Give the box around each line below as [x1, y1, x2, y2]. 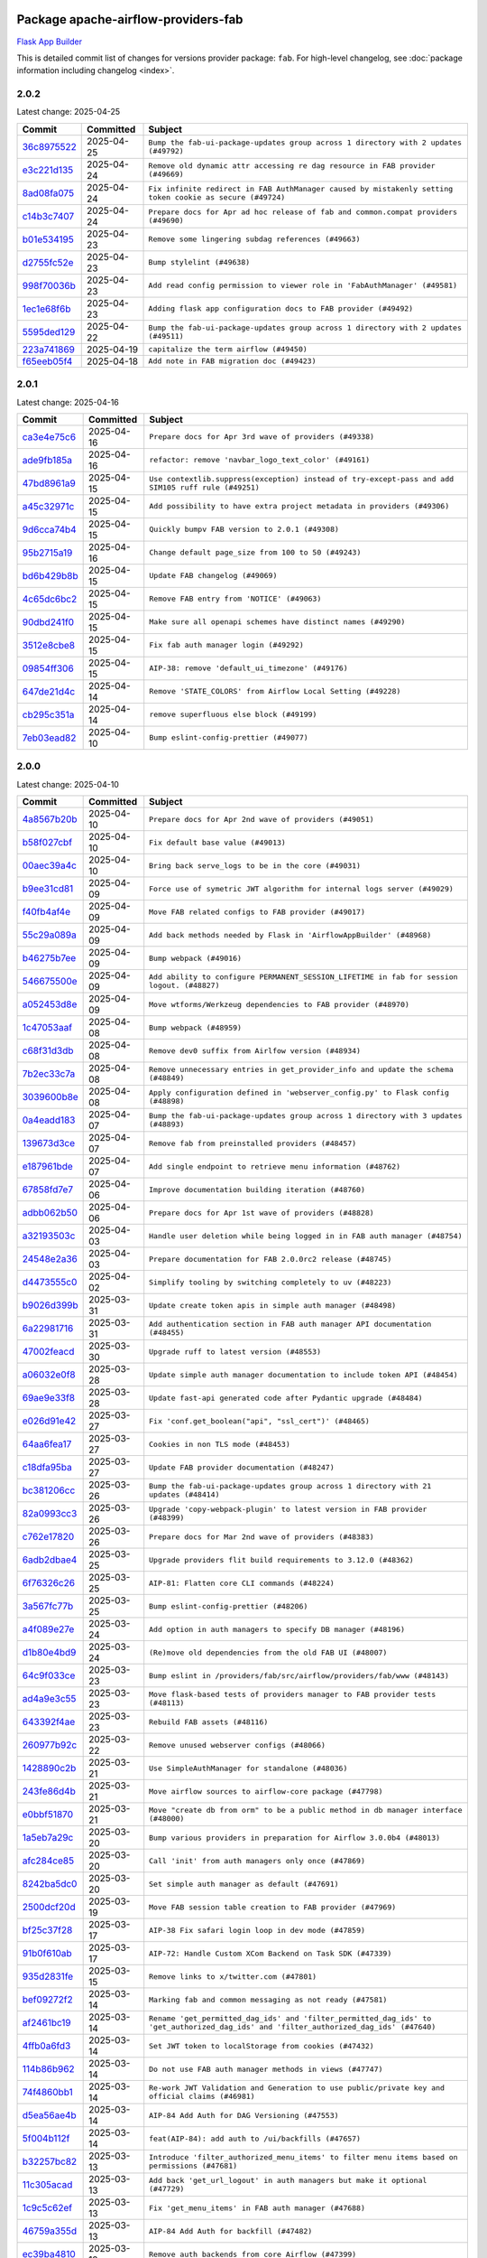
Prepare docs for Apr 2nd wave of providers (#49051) [149, 814, 374, 824]
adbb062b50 [22, 1207, 78, 1219]
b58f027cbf [22, 836, 72, 849]
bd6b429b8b [22, 569, 78, 582]
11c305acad [22, 2179, 73, 2191]
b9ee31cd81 [22, 882, 74, 895]
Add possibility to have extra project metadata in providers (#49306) [149, 501, 450, 511]
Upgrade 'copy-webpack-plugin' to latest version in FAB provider [149, 1505, 427, 1515]
